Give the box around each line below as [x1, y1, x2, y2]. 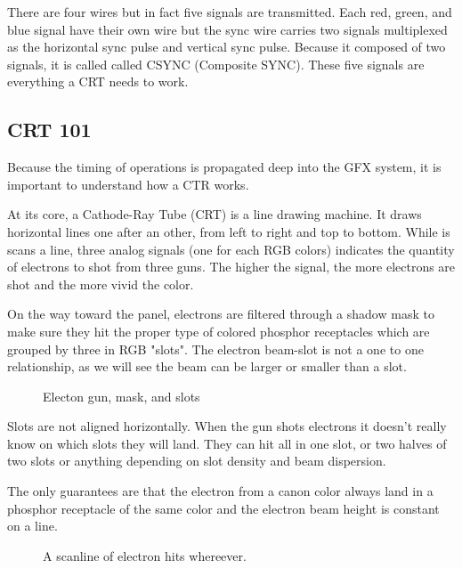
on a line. [7, 516, 58, 535]
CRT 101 [7, 116, 92, 143]
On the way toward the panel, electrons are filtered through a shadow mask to [7, 304, 434, 323]
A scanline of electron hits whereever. [43, 546, 247, 564]
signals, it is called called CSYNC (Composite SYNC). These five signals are [7, 54, 425, 73]
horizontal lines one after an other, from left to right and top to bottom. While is [7, 222, 450, 240]
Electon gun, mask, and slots [43, 386, 200, 405]
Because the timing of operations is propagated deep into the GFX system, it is [7, 158, 442, 176]
